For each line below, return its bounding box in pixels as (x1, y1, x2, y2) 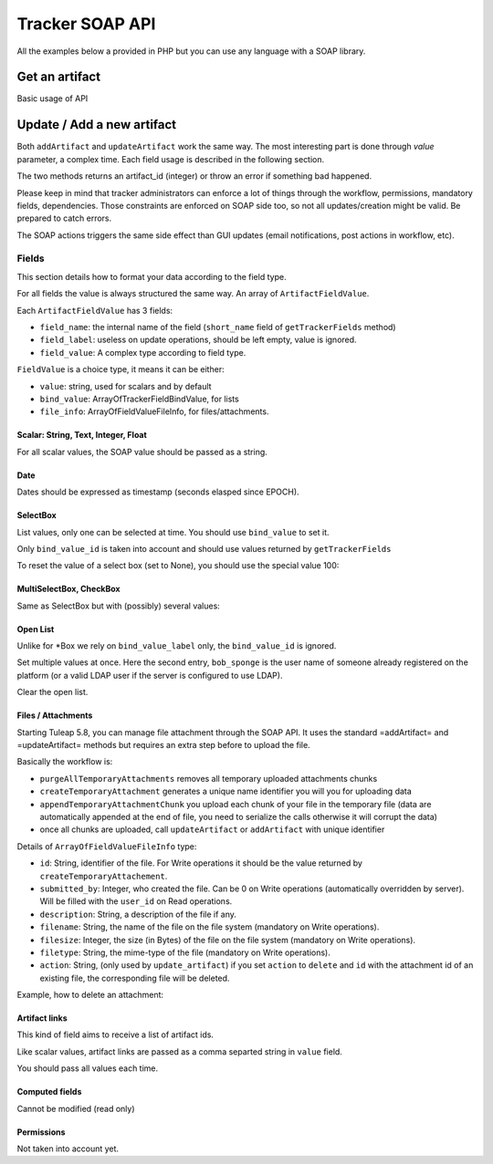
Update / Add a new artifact (16, 117, 177, 132)
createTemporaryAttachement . (39, 870, 168, 881)
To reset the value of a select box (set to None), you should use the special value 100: (16, 560, 340, 571)
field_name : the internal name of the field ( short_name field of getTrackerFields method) (39, 322, 396, 333)
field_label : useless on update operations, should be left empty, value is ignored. (39, 334, 357, 346)
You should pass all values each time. (16, 1063, 159, 1074)
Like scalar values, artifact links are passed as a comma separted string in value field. (16, 1045, 342, 1057)
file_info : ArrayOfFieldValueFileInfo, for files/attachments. (39, 406, 269, 417)
